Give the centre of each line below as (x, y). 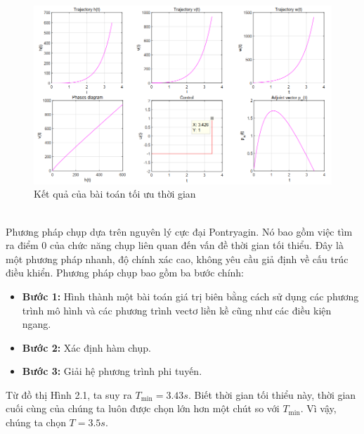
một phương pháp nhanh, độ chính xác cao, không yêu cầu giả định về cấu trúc (177, 259)
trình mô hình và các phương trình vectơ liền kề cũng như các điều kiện (177, 310)
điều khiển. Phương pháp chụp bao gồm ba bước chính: (125, 273)
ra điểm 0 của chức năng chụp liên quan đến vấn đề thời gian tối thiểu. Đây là (175, 245)
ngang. (37, 324)
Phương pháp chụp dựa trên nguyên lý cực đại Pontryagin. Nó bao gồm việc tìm (179, 231)
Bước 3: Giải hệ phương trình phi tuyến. (112, 371)
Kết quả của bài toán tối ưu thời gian (115, 194)
